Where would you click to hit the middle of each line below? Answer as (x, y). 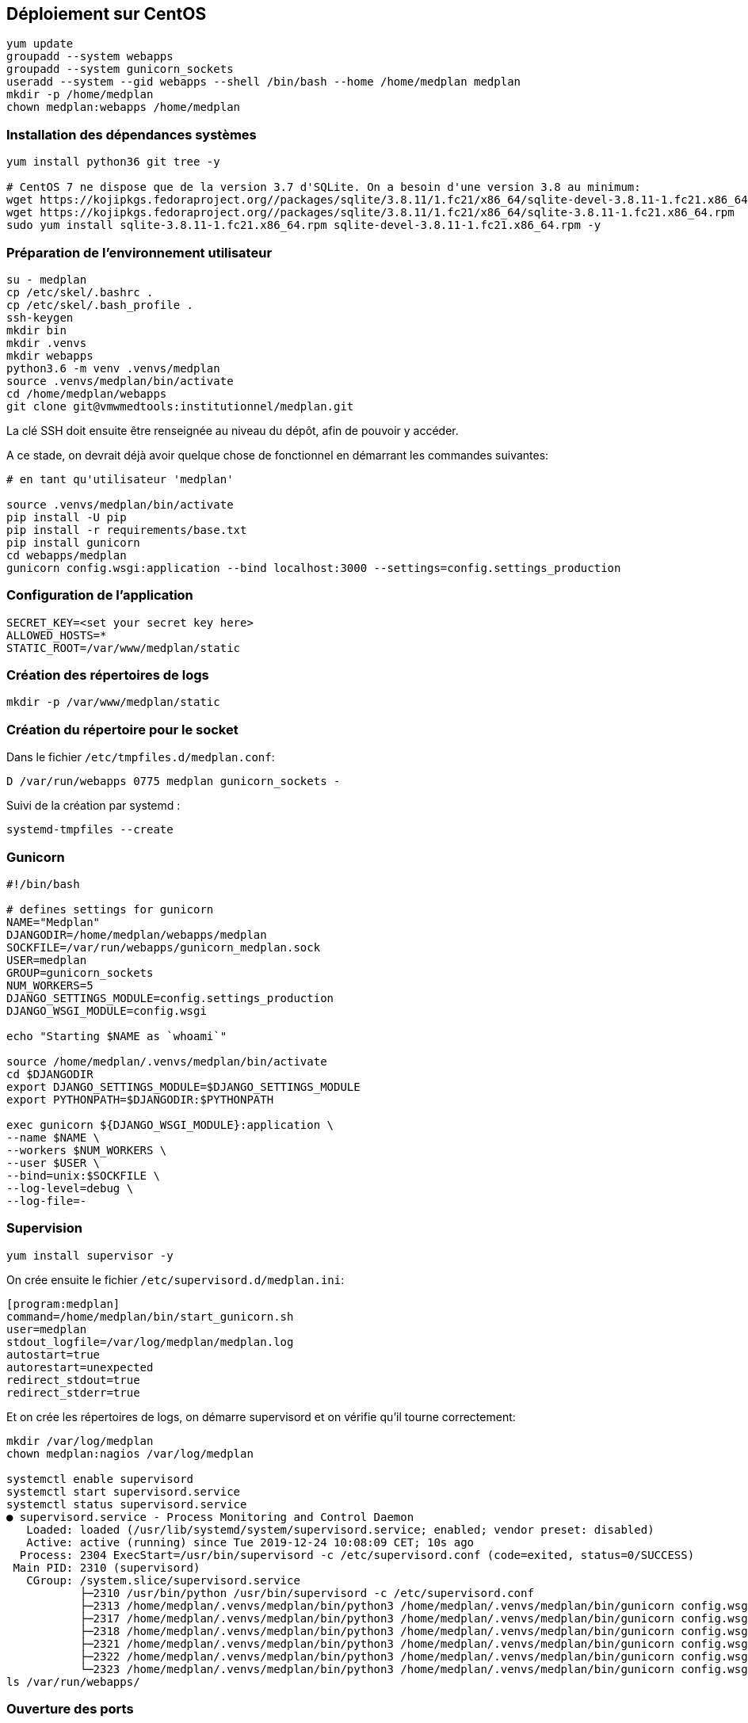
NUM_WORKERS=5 (50, 985)
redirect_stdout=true (73, 1380)
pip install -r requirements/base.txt (127, 530)
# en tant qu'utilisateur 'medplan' (120, 479)
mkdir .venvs (47, 343)
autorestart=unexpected (80, 1367)
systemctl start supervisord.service (124, 1491)
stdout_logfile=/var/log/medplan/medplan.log (150, 1342)
